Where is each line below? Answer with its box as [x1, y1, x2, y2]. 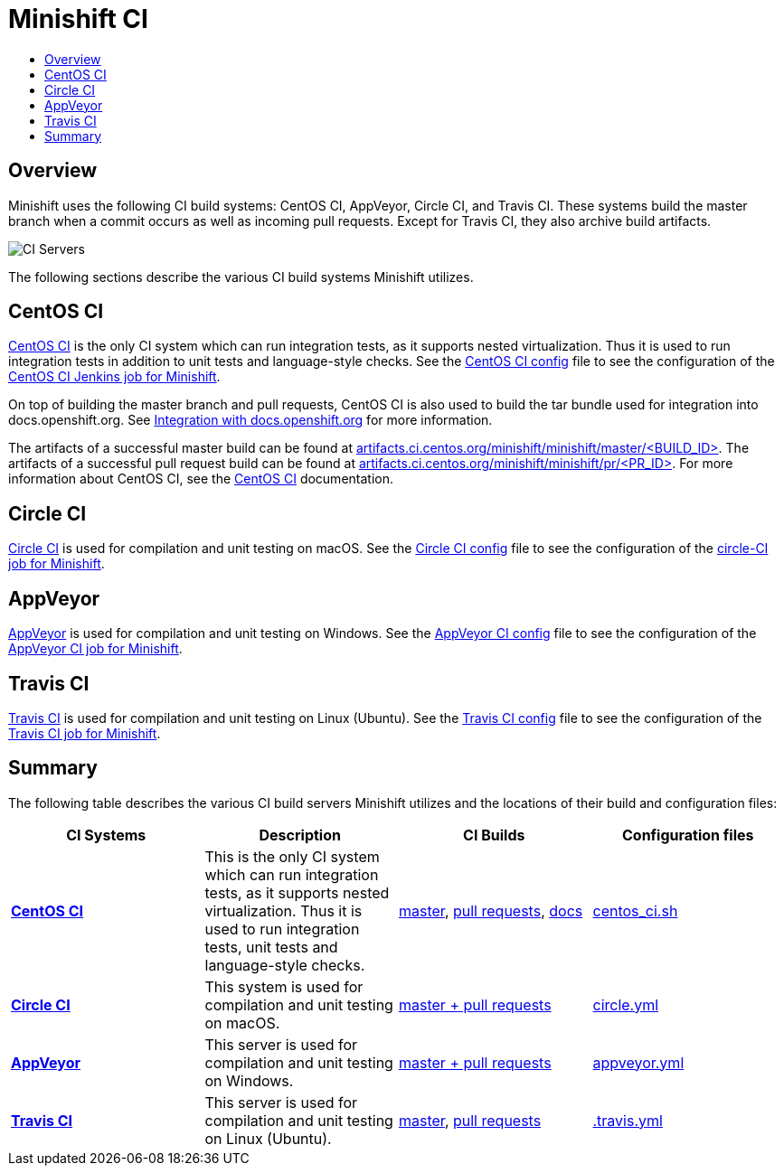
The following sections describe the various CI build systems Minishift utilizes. [8, 268, 474, 285]
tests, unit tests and [204, 937, 338, 956]
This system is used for [204, 977, 364, 996]
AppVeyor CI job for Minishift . [8, 641, 183, 657]
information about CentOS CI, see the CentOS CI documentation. [8, 471, 393, 487]
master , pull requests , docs [399, 901, 583, 920]
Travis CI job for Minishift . [8, 725, 161, 741]
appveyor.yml [592, 1053, 685, 1072]
